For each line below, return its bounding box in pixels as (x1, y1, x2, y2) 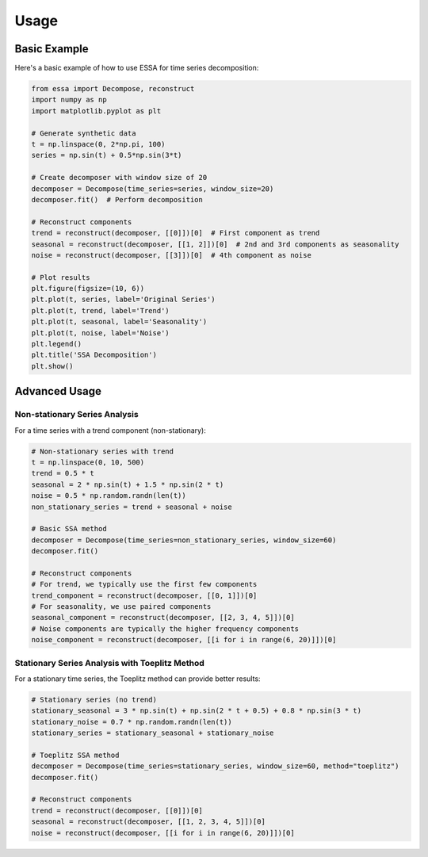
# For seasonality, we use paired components (31, 603, 212, 611)
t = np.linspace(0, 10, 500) (31, 457, 145, 467)
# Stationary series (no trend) (31, 694, 158, 704)
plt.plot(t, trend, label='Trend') (31, 306, 170, 315)
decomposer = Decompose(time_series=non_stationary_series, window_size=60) (31, 535, 337, 545)
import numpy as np (31, 95, 107, 105)
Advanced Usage (14, 385, 102, 398)
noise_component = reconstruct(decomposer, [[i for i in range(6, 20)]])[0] (31, 635, 337, 645)
